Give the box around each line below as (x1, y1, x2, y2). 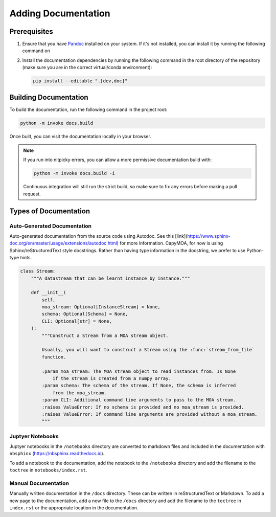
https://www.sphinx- (187, 233, 231, 239)
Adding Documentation (9, 8, 110, 19)
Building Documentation (9, 93, 89, 102)
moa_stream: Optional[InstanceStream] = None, (41, 304, 160, 310)
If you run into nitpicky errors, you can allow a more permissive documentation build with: (23, 156, 212, 163)
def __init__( (31, 289, 66, 296)
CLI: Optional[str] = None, (41, 318, 112, 324)
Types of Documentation (9, 207, 90, 215)
